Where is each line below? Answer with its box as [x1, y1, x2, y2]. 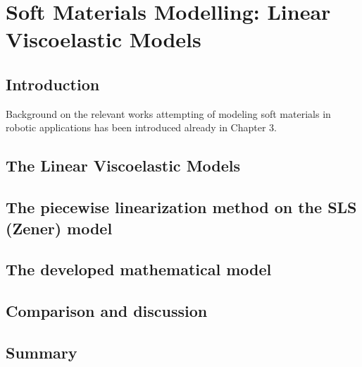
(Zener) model [6, 217, 113, 239]
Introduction [6, 73, 100, 95]
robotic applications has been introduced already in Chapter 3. [6, 120, 277, 135]
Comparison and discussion [6, 300, 208, 322]
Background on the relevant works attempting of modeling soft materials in [6, 106, 331, 121]
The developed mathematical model [6, 258, 272, 280]
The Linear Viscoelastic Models [6, 155, 241, 176]
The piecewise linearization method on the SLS [6, 196, 357, 218]
